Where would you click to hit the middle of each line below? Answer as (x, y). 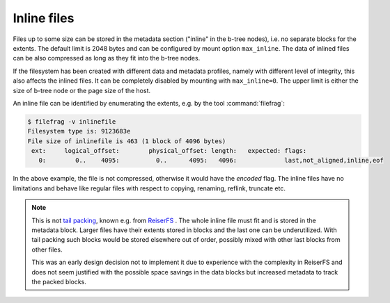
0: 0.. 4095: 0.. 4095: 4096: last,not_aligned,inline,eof (211, 161)
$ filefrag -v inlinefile (72, 121)
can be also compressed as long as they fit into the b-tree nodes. (107, 58)
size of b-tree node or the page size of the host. (82, 90)
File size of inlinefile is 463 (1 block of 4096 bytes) (127, 141)
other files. (47, 249)
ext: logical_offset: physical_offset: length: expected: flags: (169, 151)
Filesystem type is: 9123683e (79, 131)
